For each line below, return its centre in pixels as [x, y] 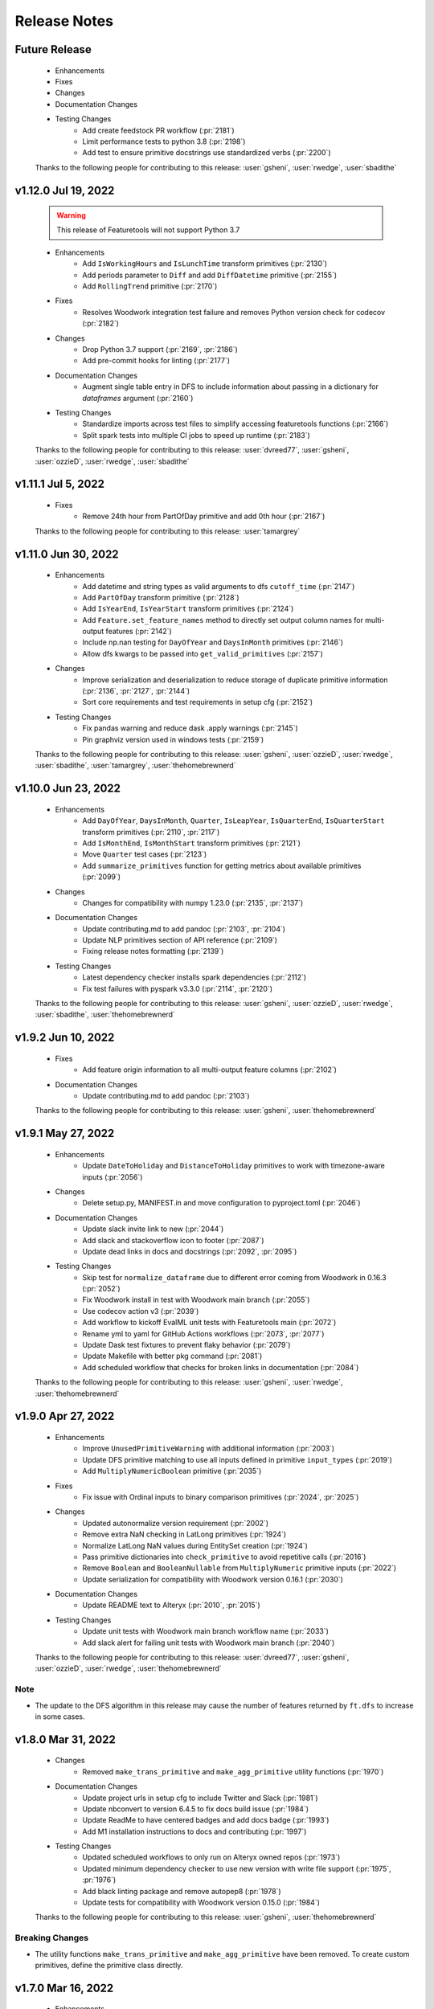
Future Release [53, 49]
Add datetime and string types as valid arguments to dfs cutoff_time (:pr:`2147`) [219, 586]
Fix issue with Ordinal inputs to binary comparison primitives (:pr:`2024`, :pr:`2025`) [221, 1497]
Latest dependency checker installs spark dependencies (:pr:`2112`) [194, 977]
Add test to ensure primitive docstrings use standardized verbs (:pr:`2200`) [207, 153]
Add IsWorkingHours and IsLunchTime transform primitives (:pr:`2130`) [205, 264]
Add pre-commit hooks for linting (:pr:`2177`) [156, 361]
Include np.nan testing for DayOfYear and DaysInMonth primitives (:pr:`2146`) [213, 642]
